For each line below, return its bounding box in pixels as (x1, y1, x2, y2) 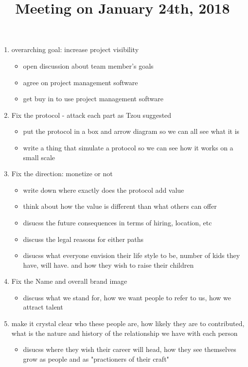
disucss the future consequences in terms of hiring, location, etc (23, 217, 212, 227)
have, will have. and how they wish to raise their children (23, 259, 194, 270)
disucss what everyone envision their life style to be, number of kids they (23, 250, 240, 260)
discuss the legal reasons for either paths (23, 234, 144, 244)
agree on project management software (23, 77, 138, 87)
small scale (23, 152, 55, 162)
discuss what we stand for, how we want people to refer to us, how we (23, 292, 231, 302)
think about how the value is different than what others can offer (23, 201, 217, 211)
